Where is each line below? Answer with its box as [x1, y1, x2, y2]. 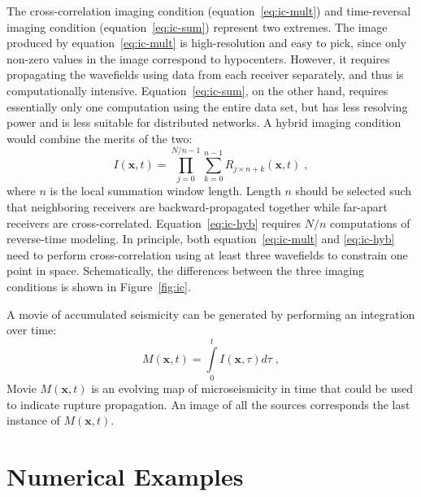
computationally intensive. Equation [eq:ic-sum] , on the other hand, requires [7, 81, 388, 98]
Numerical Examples [7, 459, 244, 492]
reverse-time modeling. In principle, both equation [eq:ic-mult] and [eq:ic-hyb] [7, 230, 395, 247]
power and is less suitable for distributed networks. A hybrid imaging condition [7, 114, 401, 131]
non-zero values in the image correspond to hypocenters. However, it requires [7, 50, 390, 67]
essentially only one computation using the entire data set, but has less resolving [7, 98, 408, 115]
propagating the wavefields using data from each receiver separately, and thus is [7, 66, 404, 83]
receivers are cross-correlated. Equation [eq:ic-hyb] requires [7, 214, 302, 231]
